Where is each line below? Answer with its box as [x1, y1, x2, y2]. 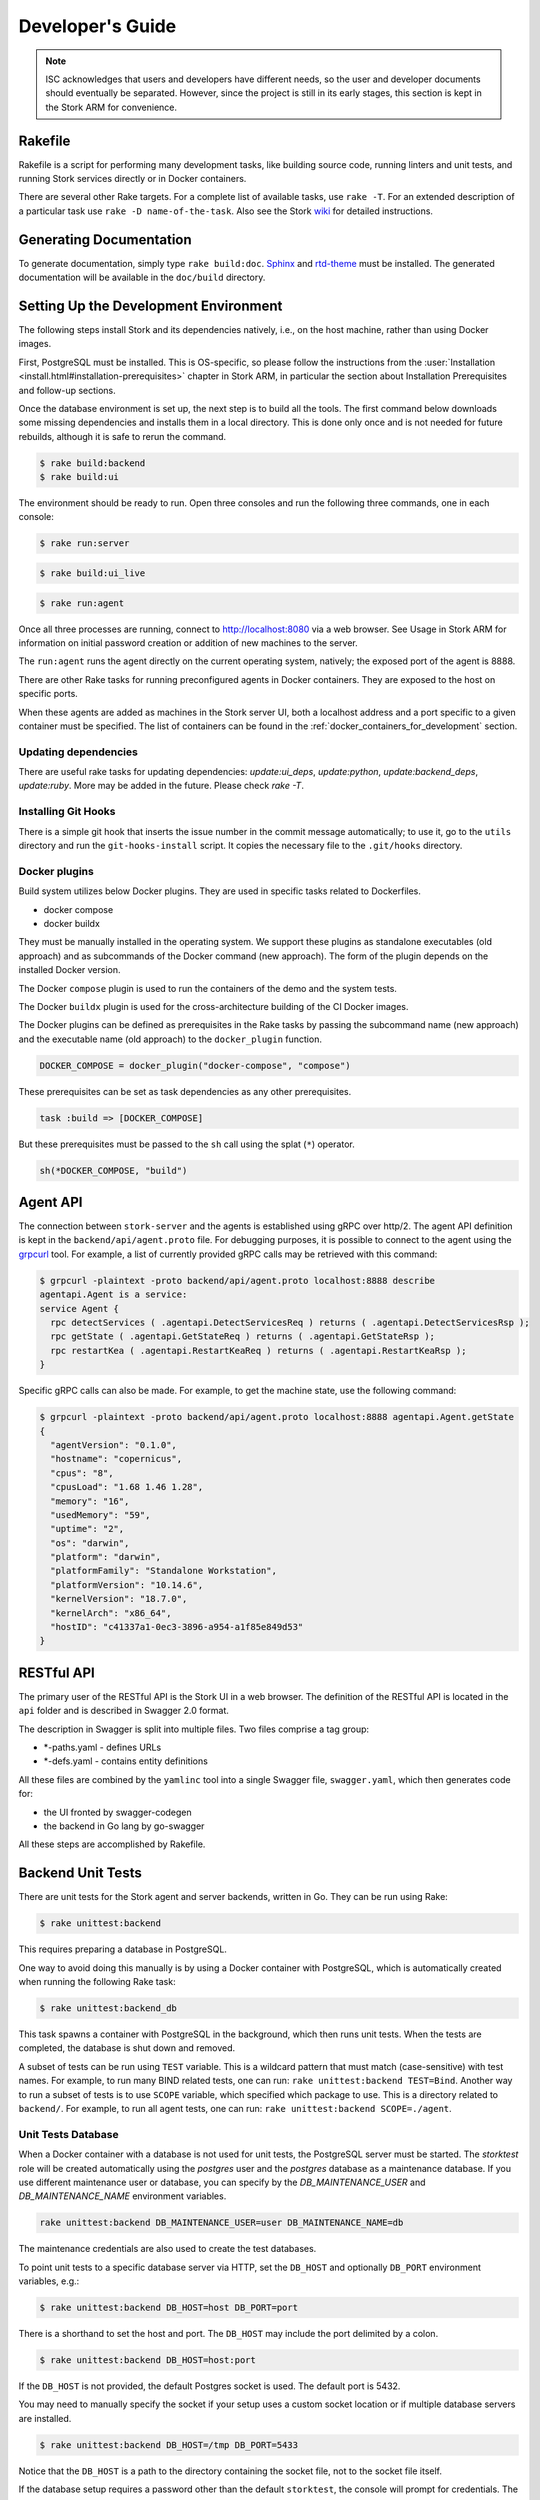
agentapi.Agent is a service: [39, 1289, 188, 1300]
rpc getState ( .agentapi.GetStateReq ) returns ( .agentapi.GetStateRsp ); [50, 1331, 435, 1342]
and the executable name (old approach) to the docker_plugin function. [18, 1033, 322, 1045]
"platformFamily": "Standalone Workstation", [50, 1565, 277, 1577]
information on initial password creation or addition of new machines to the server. [18, 637, 359, 649]
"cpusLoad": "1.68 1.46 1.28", [50, 1481, 204, 1493]
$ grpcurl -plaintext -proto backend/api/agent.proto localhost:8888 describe [39, 1275, 435, 1286]
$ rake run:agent [39, 597, 125, 609]
